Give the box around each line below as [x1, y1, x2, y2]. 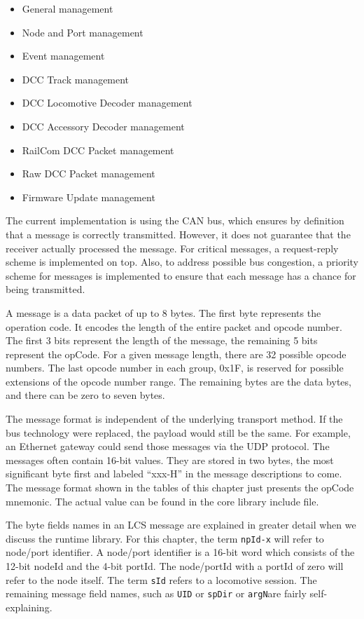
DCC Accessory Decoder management [22, 118, 185, 133]
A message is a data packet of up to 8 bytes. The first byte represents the [6, 305, 321, 320]
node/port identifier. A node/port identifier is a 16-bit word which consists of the [6, 545, 355, 559]
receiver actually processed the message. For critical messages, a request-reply [6, 240, 339, 255]
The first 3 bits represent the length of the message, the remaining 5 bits [6, 333, 318, 348]
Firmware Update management [22, 189, 155, 204]
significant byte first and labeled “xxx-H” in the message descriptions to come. [6, 466, 342, 481]
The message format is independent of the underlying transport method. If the [6, 411, 343, 426]
